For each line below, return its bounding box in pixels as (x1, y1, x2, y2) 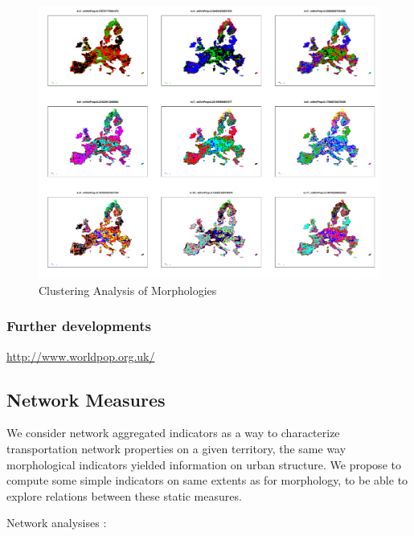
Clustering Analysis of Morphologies (39, 281, 217, 298)
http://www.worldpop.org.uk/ (6, 347, 155, 364)
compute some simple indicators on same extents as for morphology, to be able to (6, 472, 408, 489)
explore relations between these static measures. (6, 487, 242, 504)
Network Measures (6, 387, 166, 411)
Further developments (6, 316, 152, 336)
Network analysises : (6, 514, 107, 531)
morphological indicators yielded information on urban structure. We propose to (6, 456, 401, 473)
